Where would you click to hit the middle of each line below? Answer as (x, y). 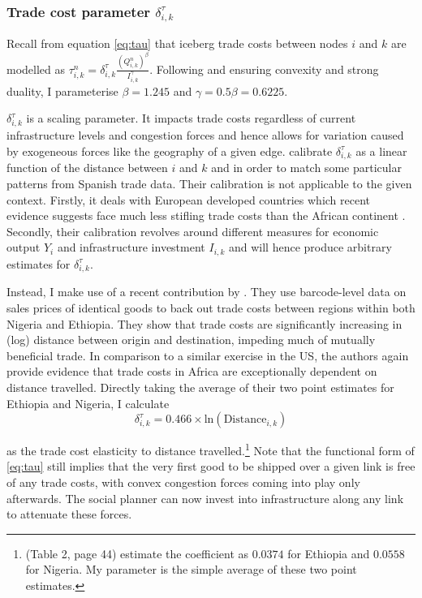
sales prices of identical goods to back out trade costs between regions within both (211, 308)
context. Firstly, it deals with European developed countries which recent (189, 199)
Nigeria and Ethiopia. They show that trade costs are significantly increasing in (205, 323)
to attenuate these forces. (69, 514)
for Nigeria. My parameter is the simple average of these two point (191, 569)
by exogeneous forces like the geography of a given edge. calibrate (170, 151)
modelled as (36, 69)
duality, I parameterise (62, 90)
